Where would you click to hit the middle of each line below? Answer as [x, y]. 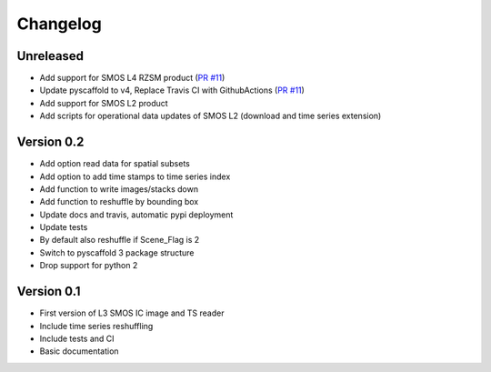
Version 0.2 [50, 142]
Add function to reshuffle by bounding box [119, 202]
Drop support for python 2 [89, 266]
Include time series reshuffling [96, 326]
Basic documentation [79, 351]
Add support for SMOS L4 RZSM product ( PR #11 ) [132, 78]
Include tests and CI [77, 338]
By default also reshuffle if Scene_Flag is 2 [120, 240]
